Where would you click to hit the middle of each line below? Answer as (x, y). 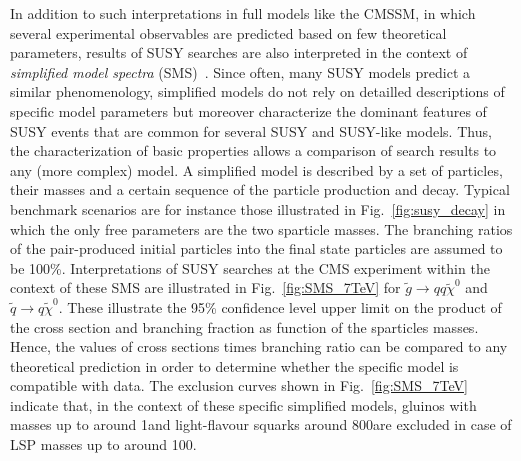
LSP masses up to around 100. (103, 444)
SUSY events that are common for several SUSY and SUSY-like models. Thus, (251, 130)
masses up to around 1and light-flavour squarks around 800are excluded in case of (261, 424)
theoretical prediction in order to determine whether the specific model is (234, 365)
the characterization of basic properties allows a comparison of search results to (253, 150)
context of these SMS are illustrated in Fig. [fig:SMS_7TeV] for (205, 287)
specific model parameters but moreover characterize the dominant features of (248, 110)
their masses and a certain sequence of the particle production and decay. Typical (260, 189)
